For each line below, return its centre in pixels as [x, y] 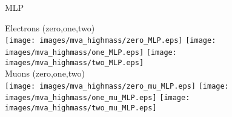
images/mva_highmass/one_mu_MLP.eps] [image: [98, 98]
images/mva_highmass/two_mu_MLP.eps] [81, 108]
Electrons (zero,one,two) [50, 27]
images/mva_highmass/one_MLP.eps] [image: [91, 52]
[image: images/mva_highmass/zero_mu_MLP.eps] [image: [117, 86]
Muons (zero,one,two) [45, 73]
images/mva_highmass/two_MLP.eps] [75, 62]
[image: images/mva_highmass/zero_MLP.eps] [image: [111, 41]
